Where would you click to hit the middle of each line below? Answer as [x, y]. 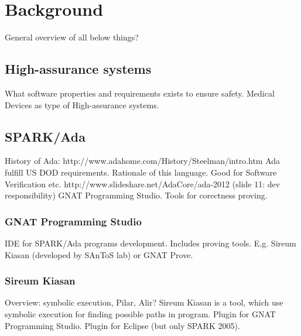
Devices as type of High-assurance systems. [82, 104]
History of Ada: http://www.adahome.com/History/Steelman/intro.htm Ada [143, 161]
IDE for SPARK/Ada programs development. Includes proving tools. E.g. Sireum [150, 243]
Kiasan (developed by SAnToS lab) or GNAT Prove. [99, 254]
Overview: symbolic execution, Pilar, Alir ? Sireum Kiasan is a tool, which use [144, 302]
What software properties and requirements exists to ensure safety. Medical [140, 93]
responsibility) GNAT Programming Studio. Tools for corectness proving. [136, 195]
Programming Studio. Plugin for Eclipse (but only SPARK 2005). [122, 325]
